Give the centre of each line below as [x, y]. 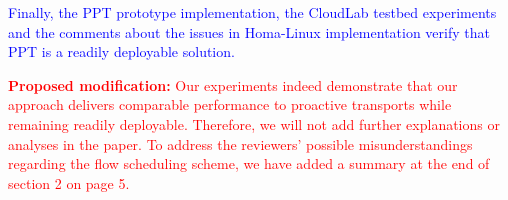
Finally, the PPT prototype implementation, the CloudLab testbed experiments [252, 12]
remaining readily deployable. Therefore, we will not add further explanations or [254, 123]
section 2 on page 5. [69, 182]
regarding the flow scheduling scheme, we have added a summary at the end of [249, 163]
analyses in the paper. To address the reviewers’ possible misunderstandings [240, 143]
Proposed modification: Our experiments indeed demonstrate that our [233, 84]
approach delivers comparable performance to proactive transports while [230, 104]
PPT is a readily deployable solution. [121, 51]
